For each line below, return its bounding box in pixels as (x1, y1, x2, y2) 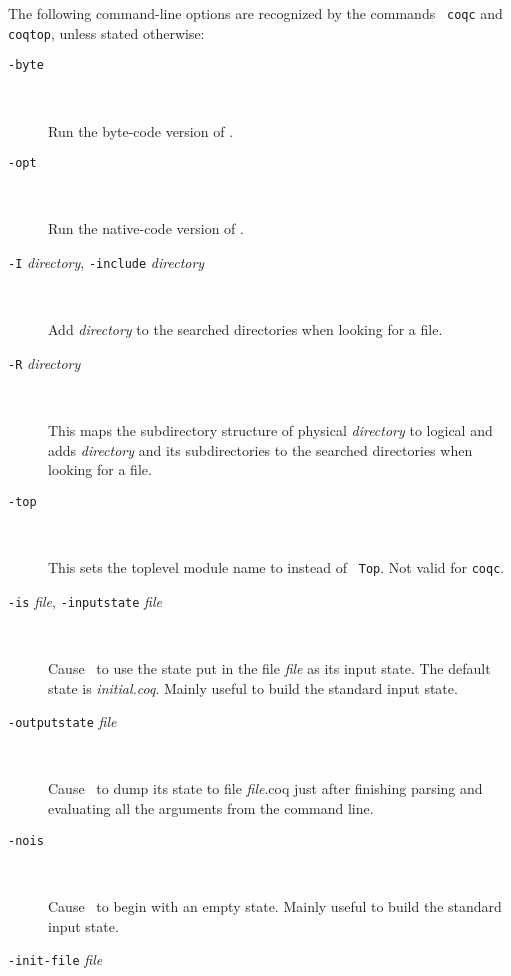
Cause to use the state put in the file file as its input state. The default (48, 658, 491, 679)
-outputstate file (8, 711, 117, 732)
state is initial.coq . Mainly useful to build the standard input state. (48, 677, 458, 698)
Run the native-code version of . (48, 218, 244, 239)
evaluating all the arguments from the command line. (48, 798, 374, 819)
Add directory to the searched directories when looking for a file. (48, 319, 443, 340)
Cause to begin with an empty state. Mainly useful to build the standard (48, 895, 502, 916)
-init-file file (8, 949, 103, 970)
